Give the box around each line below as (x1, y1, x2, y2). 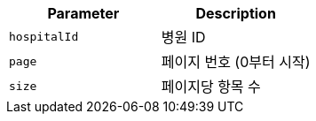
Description (195, 4, 276, 22)
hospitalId (9, 29, 79, 43)
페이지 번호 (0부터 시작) (161, 53, 311, 71)
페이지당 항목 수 (161, 78, 261, 95)
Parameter (47, 4, 120, 22)
